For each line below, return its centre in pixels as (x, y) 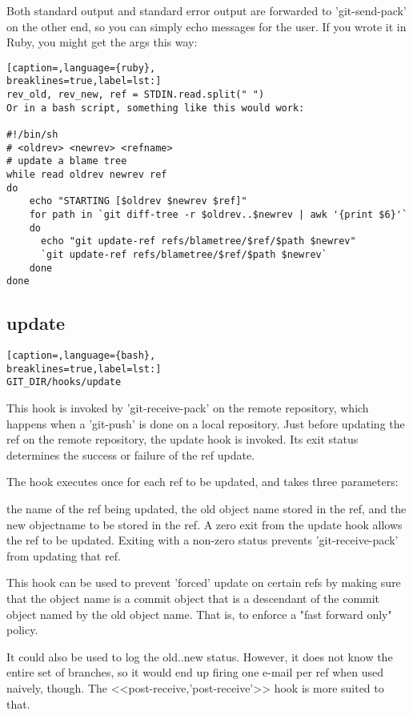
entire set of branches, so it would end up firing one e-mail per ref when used (195, 672)
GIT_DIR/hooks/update (64, 382)
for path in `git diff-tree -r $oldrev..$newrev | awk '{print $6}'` (219, 215)
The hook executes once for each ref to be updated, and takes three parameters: (202, 482)
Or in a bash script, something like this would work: (156, 108)
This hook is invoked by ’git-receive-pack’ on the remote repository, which (188, 408)
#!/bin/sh (32, 135)
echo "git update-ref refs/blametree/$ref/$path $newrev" (198, 241)
